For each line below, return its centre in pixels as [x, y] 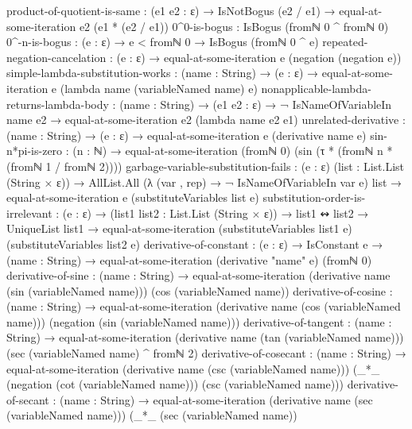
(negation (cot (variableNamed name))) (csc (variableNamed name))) [175, 384]
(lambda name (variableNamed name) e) [159, 88]
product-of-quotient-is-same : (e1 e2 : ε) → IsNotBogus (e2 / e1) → [171, 10]
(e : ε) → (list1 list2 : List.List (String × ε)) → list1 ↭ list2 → [216, 213]
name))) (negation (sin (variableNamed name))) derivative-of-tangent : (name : [199, 321]
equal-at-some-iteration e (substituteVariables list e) [133, 197]
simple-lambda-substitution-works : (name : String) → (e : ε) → [163, 73]
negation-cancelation [56, 57]
